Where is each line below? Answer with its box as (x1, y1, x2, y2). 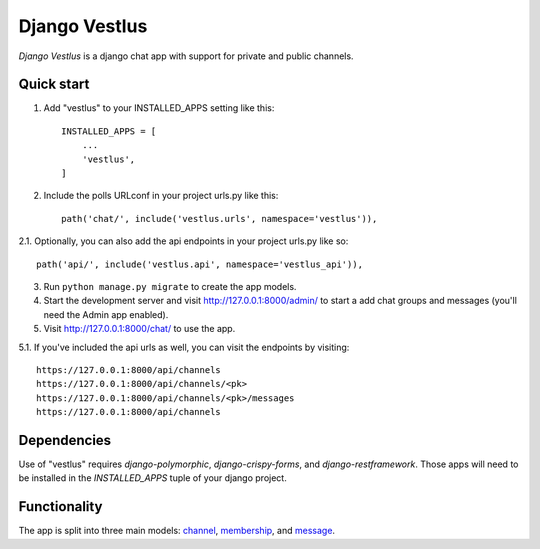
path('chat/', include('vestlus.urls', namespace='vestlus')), (61, 213, 378, 224)
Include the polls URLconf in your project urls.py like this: (43, 190, 279, 202)
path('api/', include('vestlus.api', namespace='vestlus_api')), (36, 258, 364, 270)
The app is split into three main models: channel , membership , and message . (18, 525, 335, 537)
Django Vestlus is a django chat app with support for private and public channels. (18, 50, 354, 62)
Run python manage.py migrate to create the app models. (43, 280, 297, 292)
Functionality (18, 498, 103, 515)
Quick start (18, 76, 90, 93)
